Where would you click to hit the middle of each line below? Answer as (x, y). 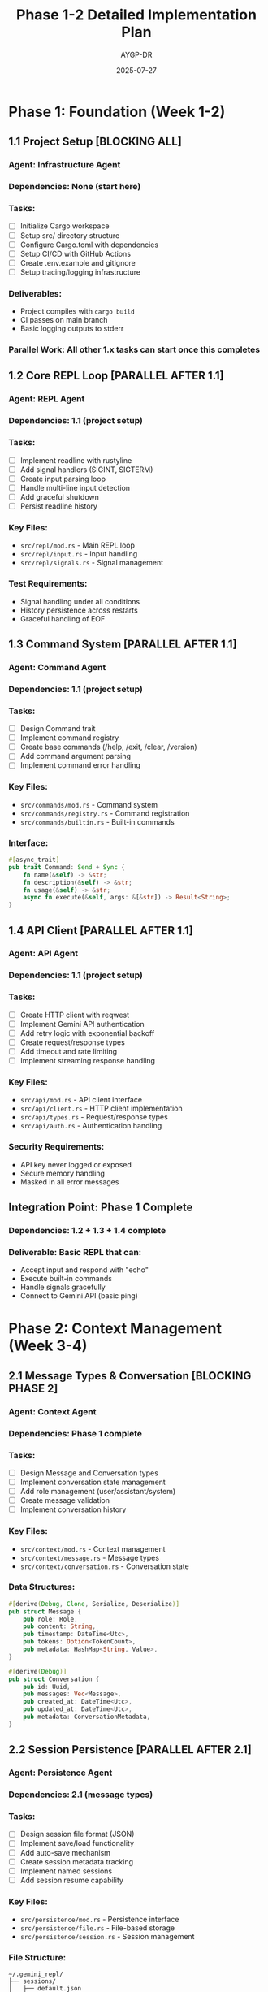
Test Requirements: (48, 584)
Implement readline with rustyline (76, 460)
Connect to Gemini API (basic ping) (79, 1296)
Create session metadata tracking (77, 1861)
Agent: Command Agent (57, 667)
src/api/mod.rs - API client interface (81, 1100)
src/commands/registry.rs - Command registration (105, 813)
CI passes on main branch (64, 320)
